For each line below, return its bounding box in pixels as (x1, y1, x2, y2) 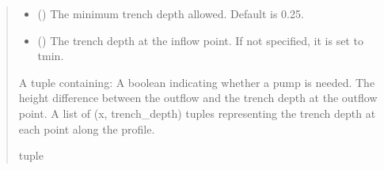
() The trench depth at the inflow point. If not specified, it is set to (37, 32, 363, 48)
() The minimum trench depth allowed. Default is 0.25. (37, 6, 304, 21)
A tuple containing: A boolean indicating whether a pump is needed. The (18, 74, 375, 90)
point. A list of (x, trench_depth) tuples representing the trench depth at (18, 104, 376, 121)
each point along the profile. (18, 120, 155, 137)
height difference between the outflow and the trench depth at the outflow (18, 89, 378, 106)
